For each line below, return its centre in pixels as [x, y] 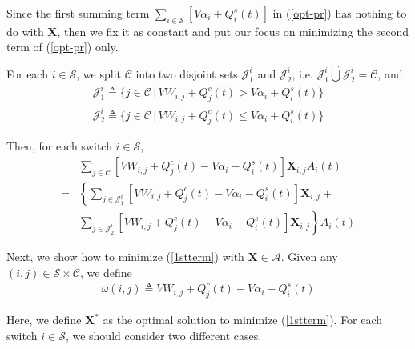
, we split [99, 73]
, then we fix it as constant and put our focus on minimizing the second [233, 31]
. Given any [309, 257]
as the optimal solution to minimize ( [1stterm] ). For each [243, 320]
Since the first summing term [78, 13]
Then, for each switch [59, 146]
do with [25, 31]
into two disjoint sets [187, 73]
